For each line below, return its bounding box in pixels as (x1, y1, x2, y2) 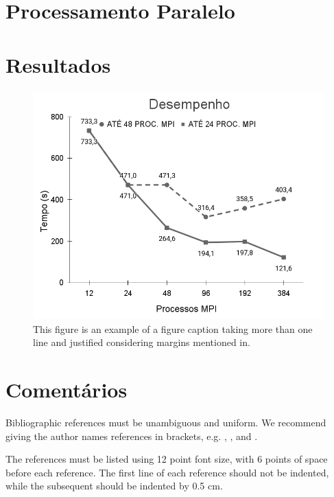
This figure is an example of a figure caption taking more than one (33, 321, 313, 336)
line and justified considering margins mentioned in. (33, 335, 250, 349)
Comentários (5, 375, 128, 404)
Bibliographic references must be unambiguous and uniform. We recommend (5, 415, 326, 430)
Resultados (5, 50, 111, 78)
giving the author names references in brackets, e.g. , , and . (5, 428, 258, 443)
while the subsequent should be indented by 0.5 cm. (5, 478, 223, 493)
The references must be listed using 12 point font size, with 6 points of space (5, 452, 328, 466)
